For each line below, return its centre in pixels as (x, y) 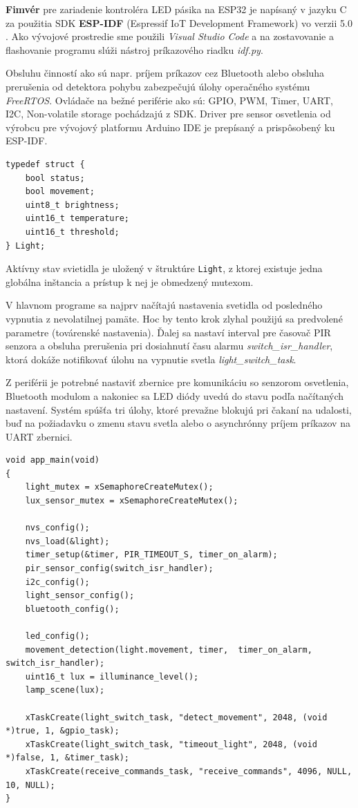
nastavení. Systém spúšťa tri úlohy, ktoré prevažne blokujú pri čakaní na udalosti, (179, 409)
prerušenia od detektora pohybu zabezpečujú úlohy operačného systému (158, 86)
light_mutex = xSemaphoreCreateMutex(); (119, 487)
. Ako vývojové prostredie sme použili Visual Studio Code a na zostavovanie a (170, 36)
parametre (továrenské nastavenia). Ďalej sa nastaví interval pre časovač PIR (168, 332)
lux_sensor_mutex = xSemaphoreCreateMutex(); (132, 501)
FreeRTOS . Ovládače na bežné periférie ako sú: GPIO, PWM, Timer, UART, (169, 100)
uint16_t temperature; (77, 219)
